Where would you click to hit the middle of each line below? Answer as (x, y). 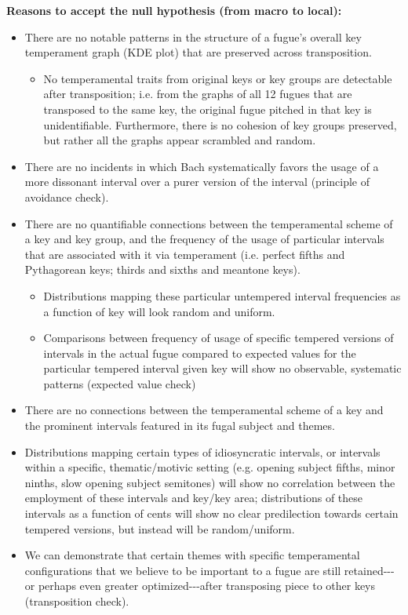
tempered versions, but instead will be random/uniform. (160, 528)
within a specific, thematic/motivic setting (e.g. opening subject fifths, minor (210, 467)
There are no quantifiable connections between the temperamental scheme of (209, 223)
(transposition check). (77, 601)
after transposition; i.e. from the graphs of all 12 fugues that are (198, 94)
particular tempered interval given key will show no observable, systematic (222, 368)
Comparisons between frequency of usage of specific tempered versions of (219, 338)
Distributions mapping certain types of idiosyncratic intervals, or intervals (202, 451)
